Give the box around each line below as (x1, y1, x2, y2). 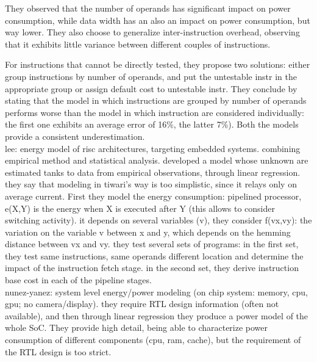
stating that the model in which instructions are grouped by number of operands (5, 94, 307, 107)
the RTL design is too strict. (5, 345, 112, 358)
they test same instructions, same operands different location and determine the (5, 249, 304, 262)
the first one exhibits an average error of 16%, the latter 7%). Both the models (5, 118, 299, 131)
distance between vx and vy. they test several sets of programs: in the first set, (5, 237, 299, 250)
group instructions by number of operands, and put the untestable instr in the (5, 70, 297, 82)
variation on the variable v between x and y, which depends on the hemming (5, 225, 291, 238)
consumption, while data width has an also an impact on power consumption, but (5, 13, 310, 26)
